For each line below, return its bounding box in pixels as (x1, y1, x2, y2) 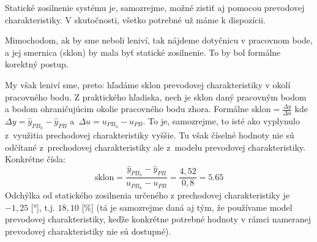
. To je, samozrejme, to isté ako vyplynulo (143, 114, 300, 127)
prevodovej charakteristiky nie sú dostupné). (5, 225, 171, 238)
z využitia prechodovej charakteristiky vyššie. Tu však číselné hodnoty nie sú (5, 129, 294, 142)
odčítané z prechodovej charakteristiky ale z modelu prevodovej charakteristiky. (5, 140, 306, 153)
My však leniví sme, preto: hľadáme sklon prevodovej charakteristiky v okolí (5, 78, 291, 91)
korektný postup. (5, 58, 69, 70)
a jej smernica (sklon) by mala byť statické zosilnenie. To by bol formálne (5, 45, 281, 58)
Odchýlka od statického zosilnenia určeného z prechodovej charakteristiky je (5, 189, 290, 202)
